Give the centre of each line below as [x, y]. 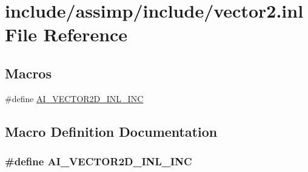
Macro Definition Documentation [111, 131]
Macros [28, 73]
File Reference [66, 34]
